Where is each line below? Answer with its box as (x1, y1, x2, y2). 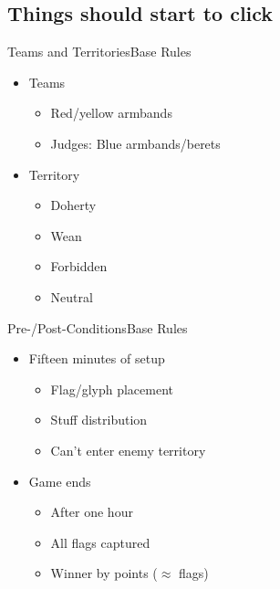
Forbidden (50, 257, 108, 276)
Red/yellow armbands (50, 103, 172, 122)
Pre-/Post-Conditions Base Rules (7, 318, 188, 337)
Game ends (28, 471, 91, 490)
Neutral (50, 287, 93, 306)
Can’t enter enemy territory (50, 440, 206, 459)
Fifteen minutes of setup (28, 349, 165, 368)
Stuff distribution (50, 410, 148, 429)
